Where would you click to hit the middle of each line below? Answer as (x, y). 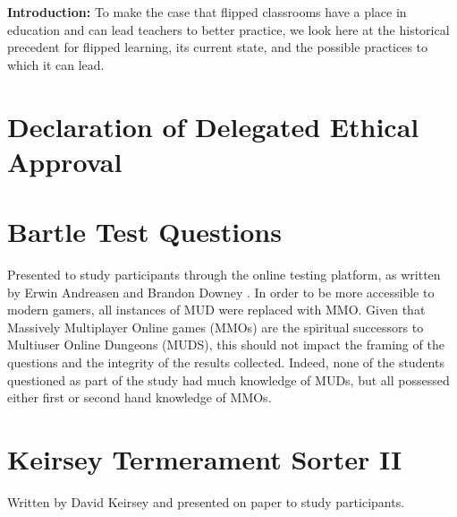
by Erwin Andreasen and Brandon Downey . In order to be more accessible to (221, 292)
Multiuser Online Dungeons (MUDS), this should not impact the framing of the (226, 345)
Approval (65, 161)
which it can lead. (56, 64)
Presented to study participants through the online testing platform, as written (224, 275)
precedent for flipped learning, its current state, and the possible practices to (218, 47)
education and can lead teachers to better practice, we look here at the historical (228, 29)
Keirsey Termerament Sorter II (205, 459)
